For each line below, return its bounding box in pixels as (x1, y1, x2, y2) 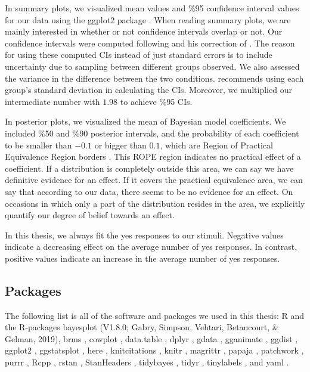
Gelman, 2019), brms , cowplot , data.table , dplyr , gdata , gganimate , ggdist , (5, 332, 298, 345)
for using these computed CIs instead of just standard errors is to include (5, 48, 272, 61)
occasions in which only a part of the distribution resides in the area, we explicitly (5, 197, 305, 209)
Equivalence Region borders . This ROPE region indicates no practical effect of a (5, 150, 301, 163)
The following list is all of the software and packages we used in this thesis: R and (5, 309, 305, 321)
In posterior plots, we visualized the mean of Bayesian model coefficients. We (5, 115, 286, 128)
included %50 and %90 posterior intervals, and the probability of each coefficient (5, 126, 299, 139)
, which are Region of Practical (160, 138, 273, 151)
